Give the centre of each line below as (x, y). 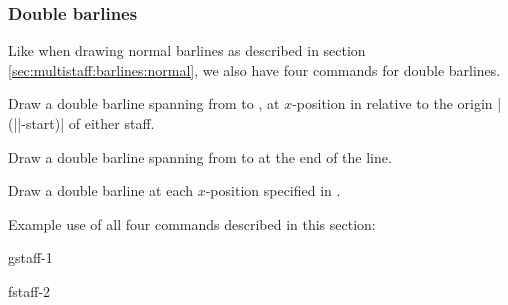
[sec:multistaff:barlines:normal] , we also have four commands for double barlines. (254, 69)
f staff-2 (29, 290)
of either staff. (111, 123)
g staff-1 (30, 257)
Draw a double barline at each (100, 190)
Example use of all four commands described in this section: (192, 223)
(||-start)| (36, 123)
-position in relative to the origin (392, 103)
